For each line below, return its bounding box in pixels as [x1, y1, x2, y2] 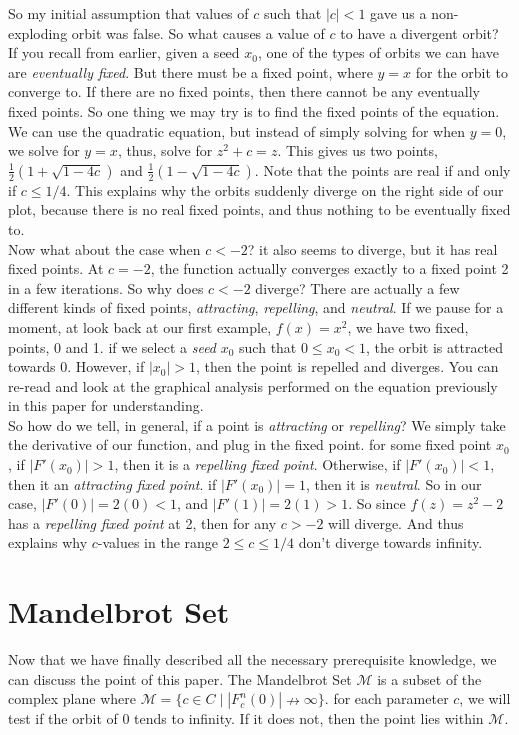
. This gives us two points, [277, 140, 438, 161]
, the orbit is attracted [366, 336, 504, 357]
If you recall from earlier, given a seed [8, 42, 240, 63]
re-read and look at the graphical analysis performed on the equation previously [8, 375, 498, 396]
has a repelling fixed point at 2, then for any [8, 512, 277, 533]
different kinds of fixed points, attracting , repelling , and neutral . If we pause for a [8, 297, 504, 318]
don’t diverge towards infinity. [298, 532, 483, 553]
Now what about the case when [8, 238, 201, 259]
